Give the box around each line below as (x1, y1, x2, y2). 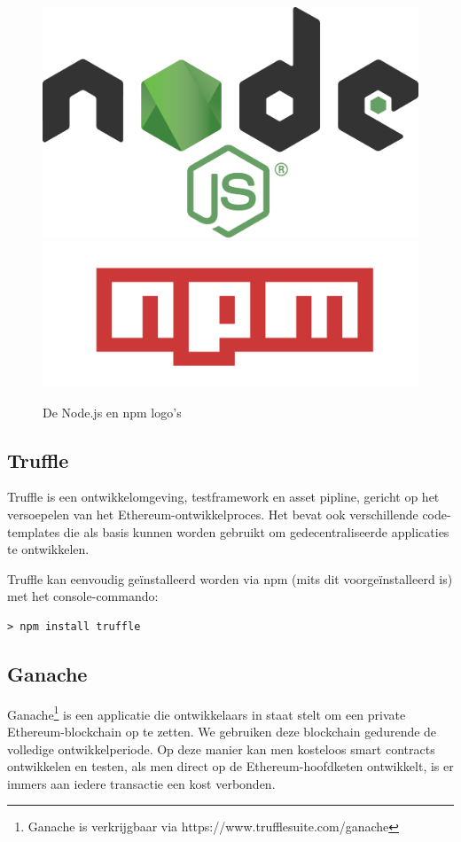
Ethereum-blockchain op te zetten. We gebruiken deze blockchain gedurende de (7, 722, 437, 740)
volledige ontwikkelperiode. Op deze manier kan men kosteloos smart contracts (7, 739, 435, 758)
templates (7, 522, 60, 541)
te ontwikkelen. (7, 540, 90, 558)
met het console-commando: (7, 587, 159, 605)
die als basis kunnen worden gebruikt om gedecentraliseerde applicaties (63, 522, 449, 541)
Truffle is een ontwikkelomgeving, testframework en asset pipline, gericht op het (7, 487, 440, 506)
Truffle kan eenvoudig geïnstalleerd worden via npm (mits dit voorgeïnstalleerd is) (7, 569, 453, 588)
